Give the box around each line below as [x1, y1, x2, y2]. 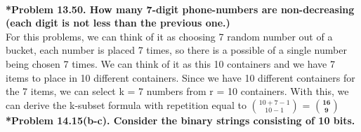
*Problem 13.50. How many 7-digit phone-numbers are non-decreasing [6, 1, 355, 16]
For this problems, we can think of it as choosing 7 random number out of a [6, 29, 333, 43]
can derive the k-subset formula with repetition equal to [6, 97, 247, 112]
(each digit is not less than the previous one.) [6, 15, 230, 30]
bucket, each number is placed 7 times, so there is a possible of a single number [6, 43, 347, 57]
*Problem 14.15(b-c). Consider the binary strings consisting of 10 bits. [6, 112, 355, 127]
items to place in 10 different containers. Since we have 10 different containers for [6, 70, 355, 85]
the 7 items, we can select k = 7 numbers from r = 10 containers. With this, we [6, 84, 349, 98]
